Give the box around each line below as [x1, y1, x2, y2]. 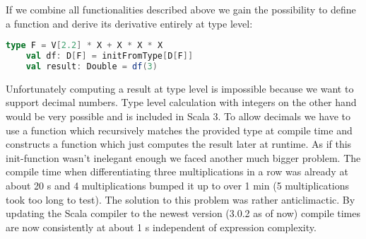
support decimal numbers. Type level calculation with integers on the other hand [6, 95, 357, 110]
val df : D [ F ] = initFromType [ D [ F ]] [25, 51, 194, 62]
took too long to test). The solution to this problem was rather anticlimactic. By [6, 192, 355, 206]
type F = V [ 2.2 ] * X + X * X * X [6, 40, 163, 51]
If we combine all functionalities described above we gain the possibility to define [6, 2, 356, 16]
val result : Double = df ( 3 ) [25, 61, 158, 71]
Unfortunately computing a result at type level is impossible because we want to [6, 81, 354, 95]
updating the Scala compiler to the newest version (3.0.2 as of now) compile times [6, 206, 361, 221]
